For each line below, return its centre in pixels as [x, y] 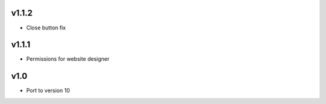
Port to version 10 [48, 91]
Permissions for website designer [68, 59]
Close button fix [46, 28]
